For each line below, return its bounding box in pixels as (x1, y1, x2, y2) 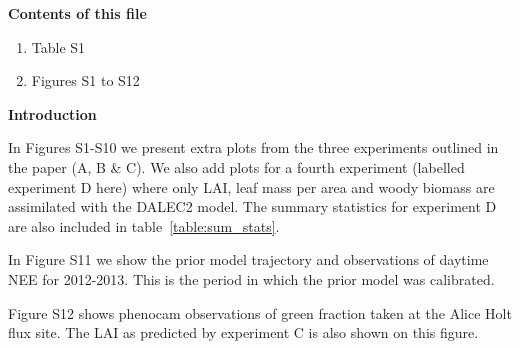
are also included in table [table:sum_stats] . (8, 215, 280, 236)
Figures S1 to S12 (31, 70, 140, 91)
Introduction (8, 103, 97, 124)
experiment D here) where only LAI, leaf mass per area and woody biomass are (8, 176, 495, 197)
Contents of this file (8, 3, 147, 23)
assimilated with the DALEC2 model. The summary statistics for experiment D (8, 196, 497, 217)
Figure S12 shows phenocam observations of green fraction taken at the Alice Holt (8, 302, 512, 323)
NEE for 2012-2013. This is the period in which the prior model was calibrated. (8, 268, 495, 289)
